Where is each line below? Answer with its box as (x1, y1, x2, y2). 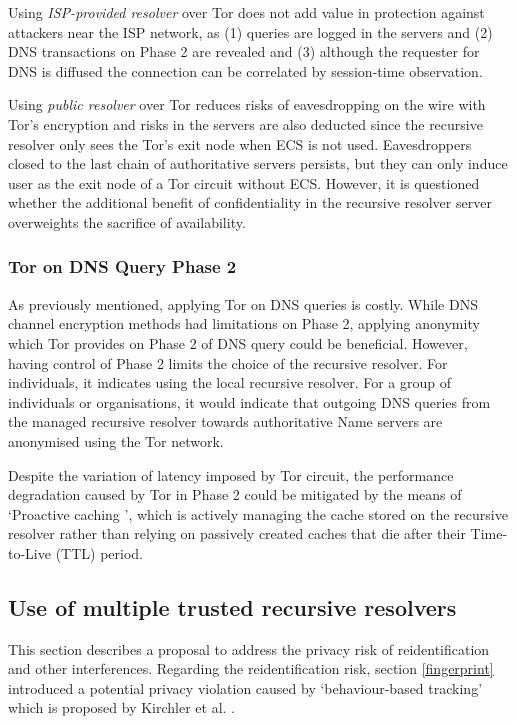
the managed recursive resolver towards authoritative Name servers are (8, 411, 443, 432)
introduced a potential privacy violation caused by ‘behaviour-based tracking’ (8, 677, 483, 698)
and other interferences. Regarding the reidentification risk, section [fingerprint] (8, 658, 494, 679)
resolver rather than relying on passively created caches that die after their (8, 523, 466, 544)
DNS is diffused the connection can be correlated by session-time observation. (8, 60, 483, 81)
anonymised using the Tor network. (8, 430, 224, 451)
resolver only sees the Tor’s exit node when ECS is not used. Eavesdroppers (8, 133, 472, 154)
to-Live (8, 542, 51, 563)
